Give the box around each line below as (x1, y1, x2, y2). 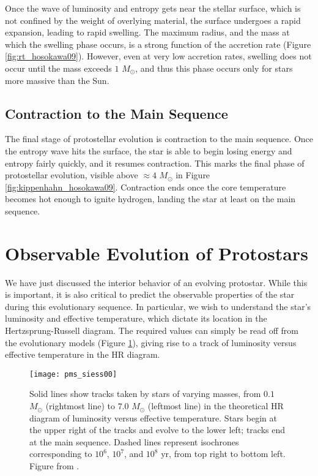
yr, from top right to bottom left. (161, 447, 286, 460)
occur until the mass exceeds (5, 61, 112, 74)
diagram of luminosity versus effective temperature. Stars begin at (29, 411, 277, 424)
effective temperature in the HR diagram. (5, 348, 160, 361)
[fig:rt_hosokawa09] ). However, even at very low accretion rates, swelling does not (5, 50, 312, 62)
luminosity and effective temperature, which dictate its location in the (5, 312, 267, 325)
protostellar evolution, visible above (5, 168, 138, 181)
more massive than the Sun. (5, 74, 109, 86)
